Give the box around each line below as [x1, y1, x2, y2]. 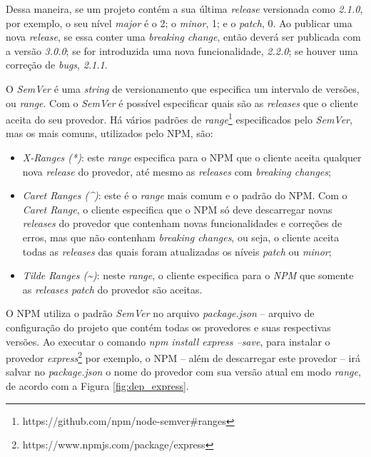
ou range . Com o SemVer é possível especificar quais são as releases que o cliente [6, 95, 358, 110]
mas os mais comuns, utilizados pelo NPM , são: [6, 126, 213, 141]
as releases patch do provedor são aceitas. [22, 281, 203, 296]
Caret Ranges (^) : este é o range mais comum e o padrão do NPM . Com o [22, 188, 347, 203]
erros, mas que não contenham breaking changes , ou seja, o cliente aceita [22, 229, 340, 244]
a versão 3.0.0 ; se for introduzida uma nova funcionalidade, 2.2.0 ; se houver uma [6, 43, 358, 58]
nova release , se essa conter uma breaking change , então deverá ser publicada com [6, 29, 361, 44]
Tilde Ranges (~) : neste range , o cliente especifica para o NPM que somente [22, 268, 354, 283]
